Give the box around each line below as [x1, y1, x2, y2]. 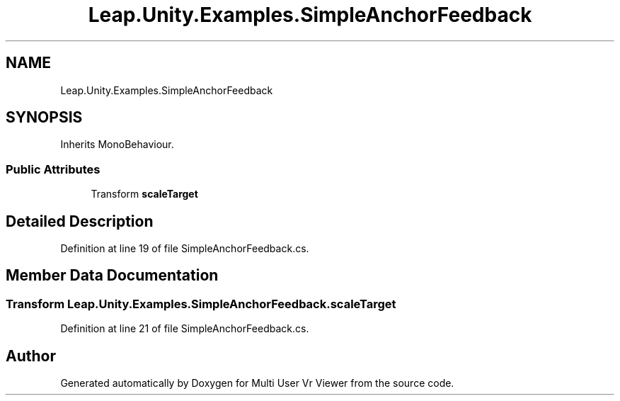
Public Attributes [6, 162, 101, 176]
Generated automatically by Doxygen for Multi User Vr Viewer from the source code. [60, 377, 454, 390]
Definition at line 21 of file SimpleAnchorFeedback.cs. [60, 322, 309, 335]
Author [6, 346, 56, 365]
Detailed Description [6, 212, 154, 230]
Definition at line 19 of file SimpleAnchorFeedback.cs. [60, 242, 309, 255]
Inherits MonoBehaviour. [60, 138, 174, 151]
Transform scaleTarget [91, 188, 198, 200]
